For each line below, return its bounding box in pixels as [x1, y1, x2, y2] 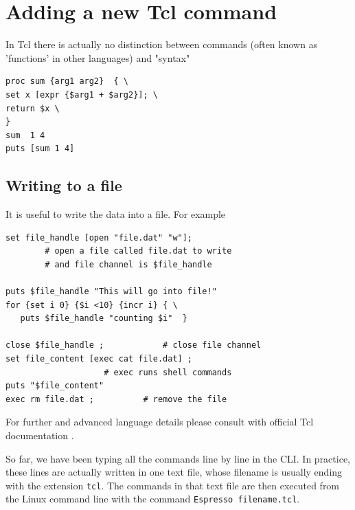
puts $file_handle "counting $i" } [20, 313, 187, 324]
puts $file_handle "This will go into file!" [5, 287, 217, 297]
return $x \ [5, 103, 60, 113]
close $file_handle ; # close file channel [5, 340, 262, 351]
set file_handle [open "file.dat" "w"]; [5, 232, 193, 243]
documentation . [5, 428, 74, 442]
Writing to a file [5, 175, 122, 196]
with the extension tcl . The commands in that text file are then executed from [5, 478, 340, 492]
